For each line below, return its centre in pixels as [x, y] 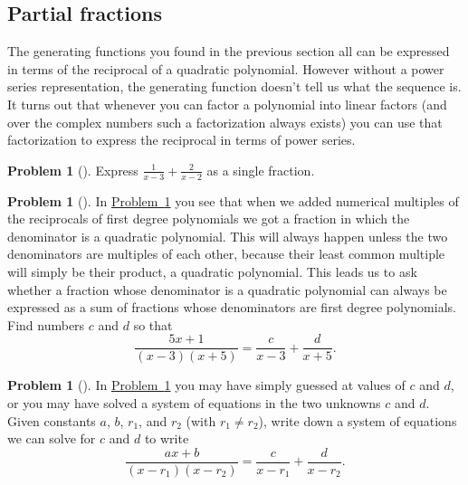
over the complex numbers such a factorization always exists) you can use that [225, 122]
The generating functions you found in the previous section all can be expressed [229, 51]
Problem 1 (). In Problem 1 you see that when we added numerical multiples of [233, 200]
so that [153, 324]
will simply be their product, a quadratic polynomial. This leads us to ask [212, 271]
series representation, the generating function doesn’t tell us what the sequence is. [234, 86]
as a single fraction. [261, 170]
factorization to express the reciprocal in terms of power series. [181, 140]
